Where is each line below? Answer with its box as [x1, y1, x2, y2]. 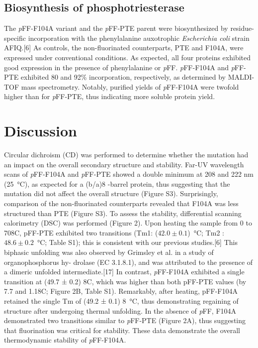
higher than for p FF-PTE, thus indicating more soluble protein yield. [4, 91, 215, 102]
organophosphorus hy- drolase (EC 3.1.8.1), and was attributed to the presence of [4, 256, 253, 267]
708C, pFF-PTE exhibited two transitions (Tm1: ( [4, 227, 158, 237]
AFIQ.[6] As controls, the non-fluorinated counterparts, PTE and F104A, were [4, 42, 244, 53]
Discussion [4, 120, 77, 141]
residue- [230, 23, 254, 33]
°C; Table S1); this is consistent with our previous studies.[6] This [37, 237, 238, 247]
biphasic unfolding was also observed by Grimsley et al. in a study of [4, 247, 214, 257]
